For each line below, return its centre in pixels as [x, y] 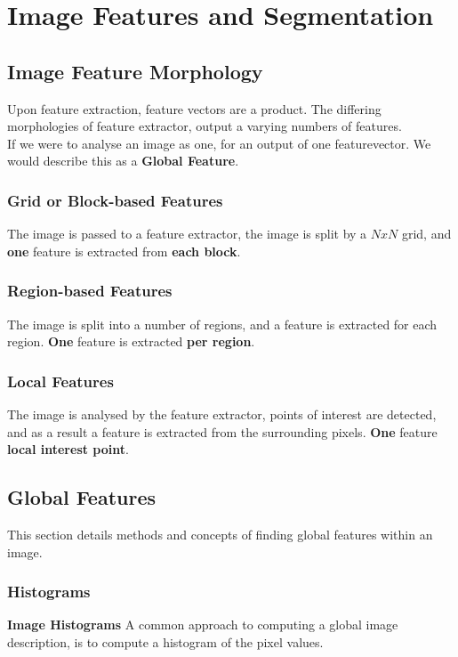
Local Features [60, 381]
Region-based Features [90, 291]
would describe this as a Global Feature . [123, 161]
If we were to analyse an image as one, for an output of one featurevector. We [219, 143]
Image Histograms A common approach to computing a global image [203, 625]
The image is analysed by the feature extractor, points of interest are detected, [222, 414]
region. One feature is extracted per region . [131, 341]
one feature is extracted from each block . [124, 251]
